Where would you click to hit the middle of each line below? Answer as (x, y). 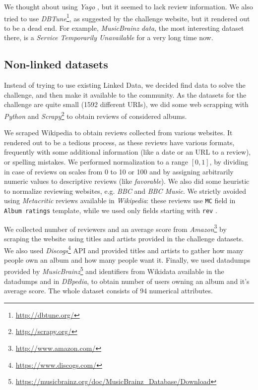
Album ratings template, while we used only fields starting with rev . (111, 210)
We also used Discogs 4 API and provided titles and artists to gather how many (124, 249)
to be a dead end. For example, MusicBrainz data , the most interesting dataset (124, 28)
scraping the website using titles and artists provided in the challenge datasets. (124, 238)
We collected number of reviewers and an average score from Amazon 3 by (115, 228)
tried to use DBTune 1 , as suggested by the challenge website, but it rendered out (127, 17)
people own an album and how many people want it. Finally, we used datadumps (127, 259)
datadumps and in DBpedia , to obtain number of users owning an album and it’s (127, 281)
